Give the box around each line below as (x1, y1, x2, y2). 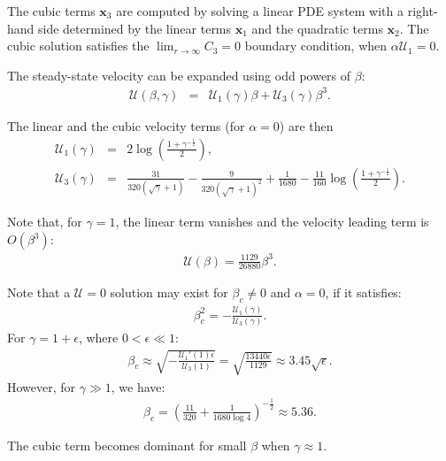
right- (407, 2, 438, 19)
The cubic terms (7, 2, 96, 19)
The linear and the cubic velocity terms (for (7, 116, 245, 134)
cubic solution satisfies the (7, 36, 150, 55)
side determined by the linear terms (38, 19, 232, 37)
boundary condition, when (244, 36, 388, 55)
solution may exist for (110, 283, 228, 302)
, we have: (111, 377, 165, 396)
